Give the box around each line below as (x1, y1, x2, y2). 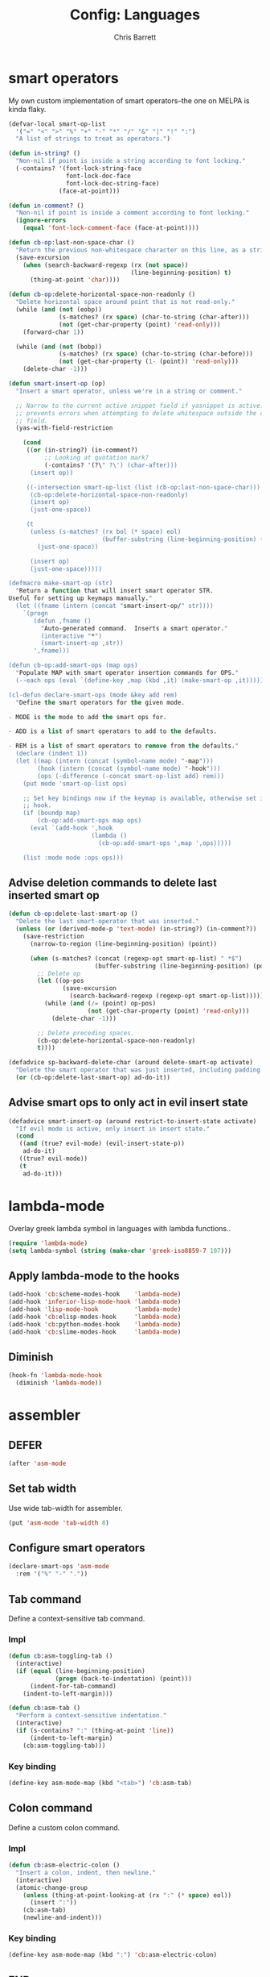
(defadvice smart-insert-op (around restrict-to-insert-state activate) (8, 1117, 257, 1126)
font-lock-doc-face (65, 172, 131, 180)
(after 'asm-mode (8, 1459, 67, 1467)
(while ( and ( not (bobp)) (15, 343, 103, 351)
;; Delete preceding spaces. (37, 1029, 135, 1037)
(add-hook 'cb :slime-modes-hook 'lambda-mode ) (8, 1328, 182, 1336)
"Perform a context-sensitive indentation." (15, 1712, 167, 1720)
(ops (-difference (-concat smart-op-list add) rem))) (37, 772, 225, 780)
